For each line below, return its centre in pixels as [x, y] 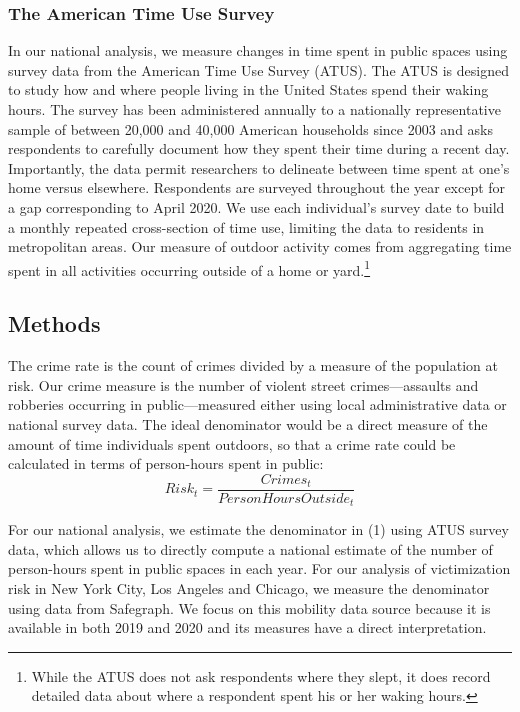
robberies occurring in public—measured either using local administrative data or [257, 404]
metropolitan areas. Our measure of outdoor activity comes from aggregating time [260, 246]
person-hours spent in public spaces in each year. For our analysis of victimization [259, 568]
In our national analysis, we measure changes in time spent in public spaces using [258, 50]
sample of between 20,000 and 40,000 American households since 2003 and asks [251, 128]
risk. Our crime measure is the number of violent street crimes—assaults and [243, 384]
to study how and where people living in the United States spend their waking [248, 89]
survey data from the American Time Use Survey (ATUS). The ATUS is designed [258, 69]
